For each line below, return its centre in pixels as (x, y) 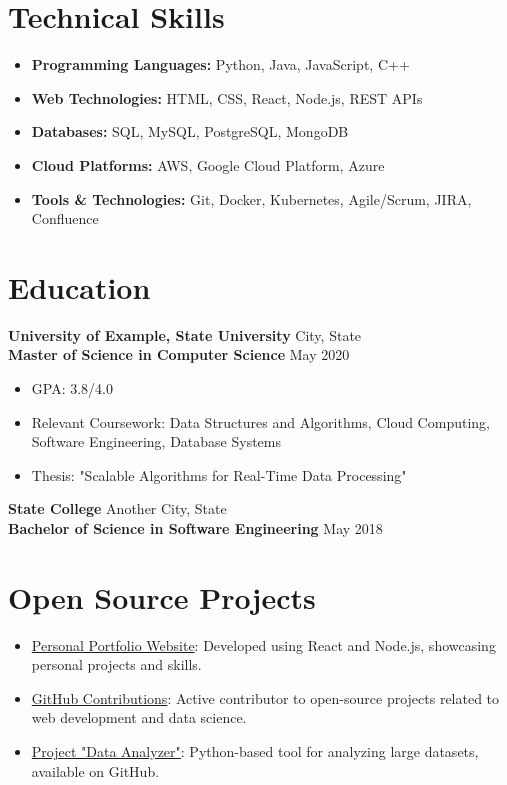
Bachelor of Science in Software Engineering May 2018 (195, 527)
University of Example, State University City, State (185, 334)
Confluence (65, 218)
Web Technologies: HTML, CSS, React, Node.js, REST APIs (227, 97)
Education (79, 286)
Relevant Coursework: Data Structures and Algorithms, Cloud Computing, (260, 421)
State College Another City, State (117, 508)
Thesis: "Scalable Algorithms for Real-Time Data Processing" (219, 474)
